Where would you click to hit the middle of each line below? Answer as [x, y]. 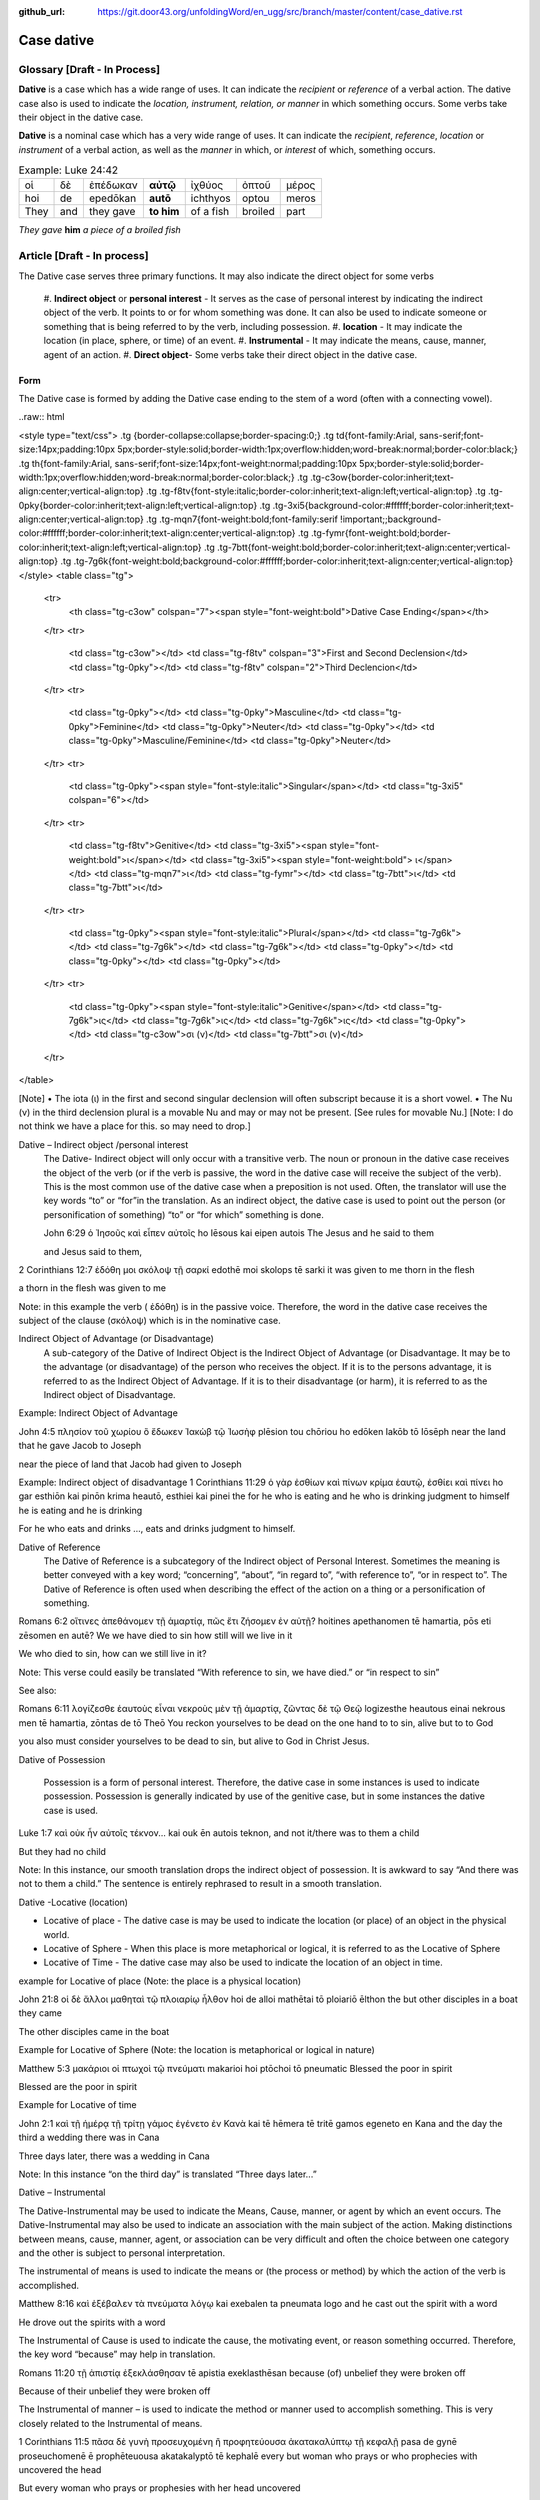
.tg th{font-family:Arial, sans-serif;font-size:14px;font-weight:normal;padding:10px [187, 463]
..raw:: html [41, 417]
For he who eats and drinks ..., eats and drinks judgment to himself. [157, 1529]
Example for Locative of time [77, 2105]
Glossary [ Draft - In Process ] [89, 69]
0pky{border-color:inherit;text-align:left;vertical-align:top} [138, 505]
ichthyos [211, 198]
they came [40, 2013]
